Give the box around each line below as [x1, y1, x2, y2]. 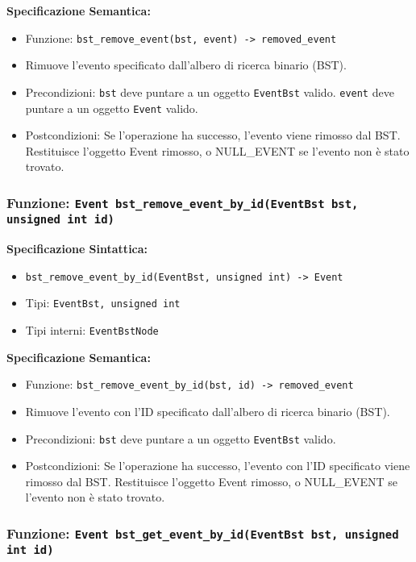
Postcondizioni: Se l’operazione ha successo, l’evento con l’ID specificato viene [25, 457, 410, 474]
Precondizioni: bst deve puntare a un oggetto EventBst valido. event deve [25, 83, 394, 100]
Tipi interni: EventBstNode [25, 322, 159, 339]
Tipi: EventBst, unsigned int [25, 294, 181, 311]
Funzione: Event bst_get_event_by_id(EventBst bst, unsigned [6, 522, 399, 543]
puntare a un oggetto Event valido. [25, 99, 198, 116]
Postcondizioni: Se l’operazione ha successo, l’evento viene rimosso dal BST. [25, 127, 401, 144]
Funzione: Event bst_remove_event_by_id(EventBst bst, [6, 192, 359, 212]
